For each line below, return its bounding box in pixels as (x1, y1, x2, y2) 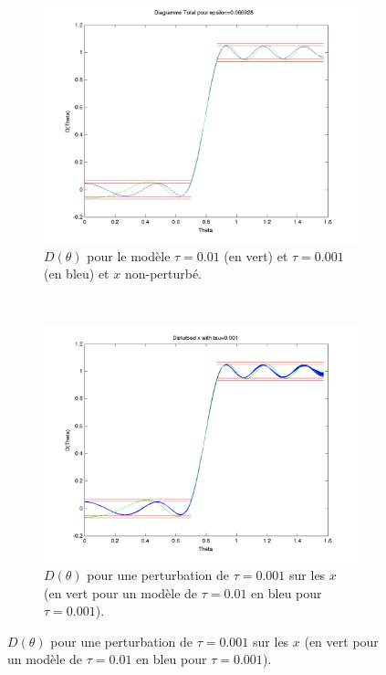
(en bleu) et (44, 264, 110, 283)
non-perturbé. (124, 264, 203, 283)
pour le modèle (87, 246, 171, 265)
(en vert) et (224, 246, 288, 265)
